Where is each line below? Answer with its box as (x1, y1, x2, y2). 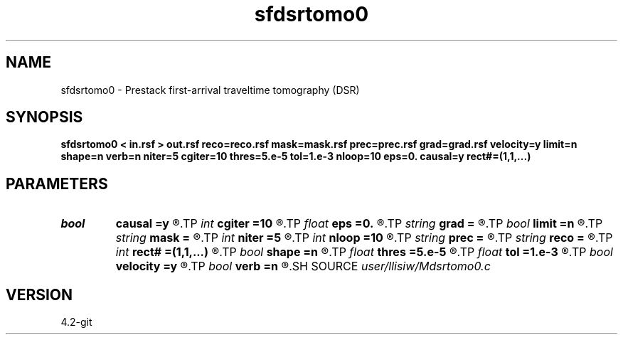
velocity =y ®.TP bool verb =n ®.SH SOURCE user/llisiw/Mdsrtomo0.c (115, 259, 491, 274)
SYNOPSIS (6, 108, 83, 127)
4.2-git (60, 316, 92, 329)
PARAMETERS (6, 174, 108, 193)
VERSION (6, 285, 73, 304)
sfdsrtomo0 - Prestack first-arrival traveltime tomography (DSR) (60, 83, 360, 96)
